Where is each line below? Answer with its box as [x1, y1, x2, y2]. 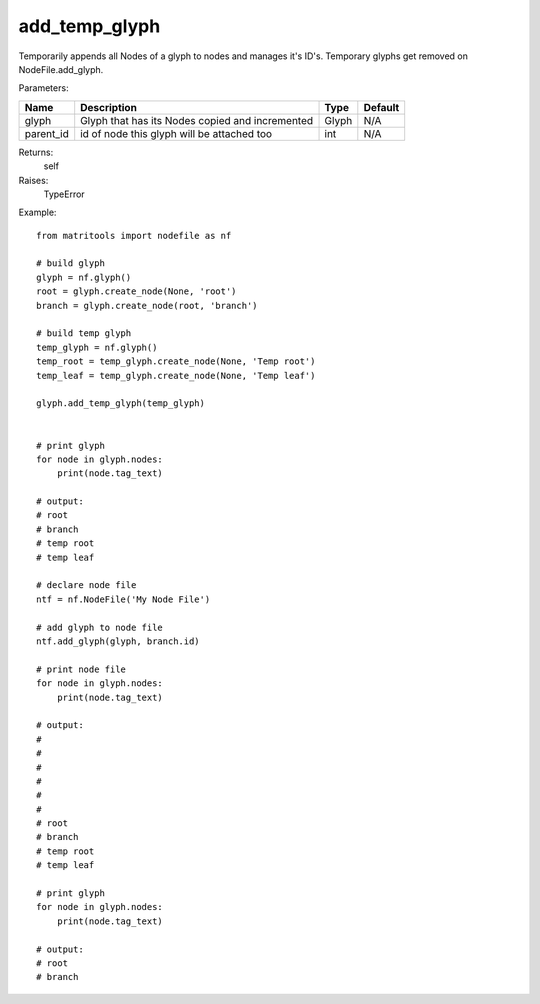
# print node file [36, 663, 127, 675]
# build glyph [36, 258, 105, 269]
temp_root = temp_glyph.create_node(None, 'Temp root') [36, 356, 316, 367]
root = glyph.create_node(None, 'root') [36, 286, 237, 297]
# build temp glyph [36, 328, 132, 339]
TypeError [43, 188, 85, 200]
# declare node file [36, 580, 137, 591]
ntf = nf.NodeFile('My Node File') [36, 593, 211, 605]
